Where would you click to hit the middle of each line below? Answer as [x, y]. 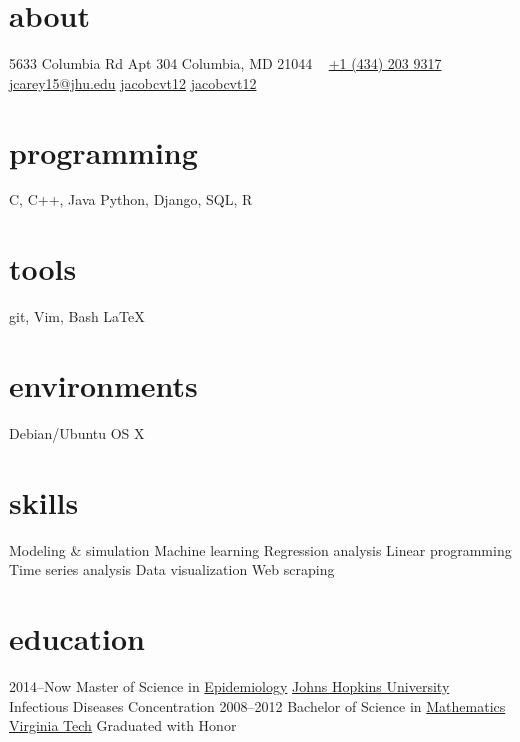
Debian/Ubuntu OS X [77, 432]
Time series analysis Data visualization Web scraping [172, 569]
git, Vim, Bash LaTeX [77, 316]
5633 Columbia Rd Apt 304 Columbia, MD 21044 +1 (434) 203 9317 [225, 63]
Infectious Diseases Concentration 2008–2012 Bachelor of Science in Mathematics [257, 705]
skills [44, 501]
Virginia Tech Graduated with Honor [123, 725]
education [77, 637]
